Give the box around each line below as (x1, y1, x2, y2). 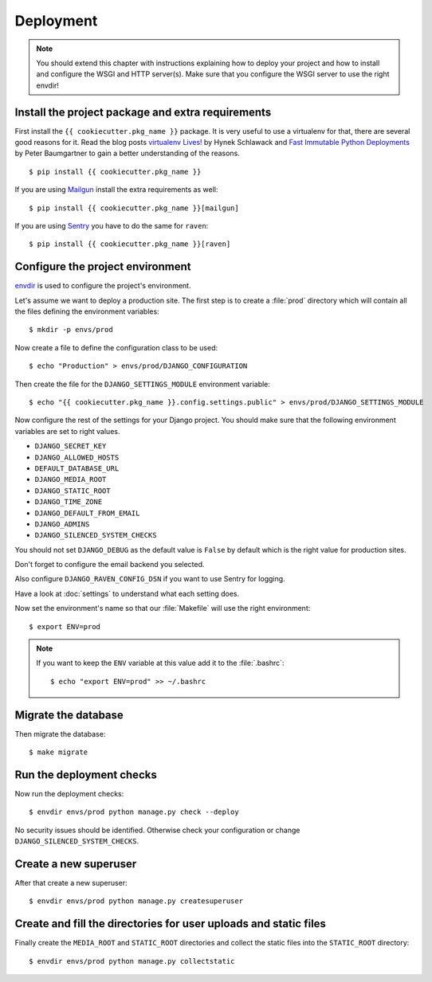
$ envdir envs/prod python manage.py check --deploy (29, 808, 239, 816)
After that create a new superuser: (14, 878, 128, 888)
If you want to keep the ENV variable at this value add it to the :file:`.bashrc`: (36, 658, 285, 668)
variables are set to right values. (14, 426, 120, 436)
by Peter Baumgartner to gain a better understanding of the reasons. (14, 148, 241, 158)
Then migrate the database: (14, 729, 106, 738)
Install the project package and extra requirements (14, 105, 272, 119)
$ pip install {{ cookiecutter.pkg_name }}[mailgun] (29, 203, 239, 213)
